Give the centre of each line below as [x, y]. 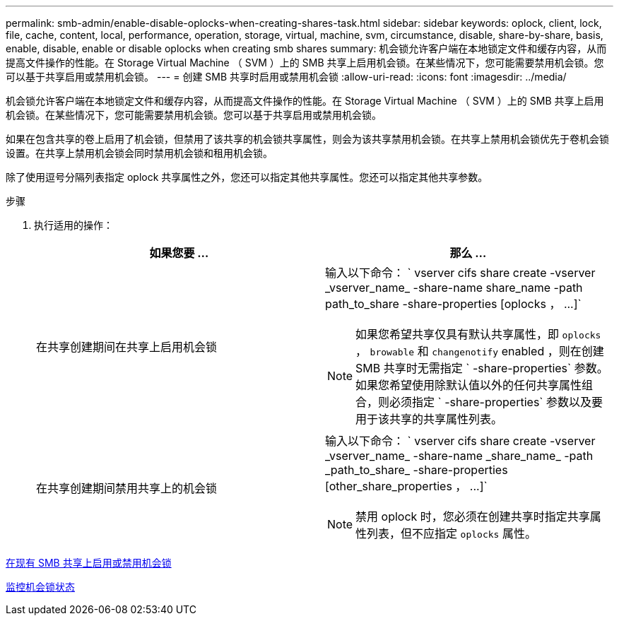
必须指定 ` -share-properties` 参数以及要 [496, 402]
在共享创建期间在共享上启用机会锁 [127, 347]
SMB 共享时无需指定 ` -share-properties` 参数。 [482, 368]
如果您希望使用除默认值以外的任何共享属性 [469, 385]
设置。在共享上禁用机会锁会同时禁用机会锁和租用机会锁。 [139, 153]
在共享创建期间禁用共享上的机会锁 [127, 488]
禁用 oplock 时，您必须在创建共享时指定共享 [473, 516]
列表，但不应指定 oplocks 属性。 [452, 533]
